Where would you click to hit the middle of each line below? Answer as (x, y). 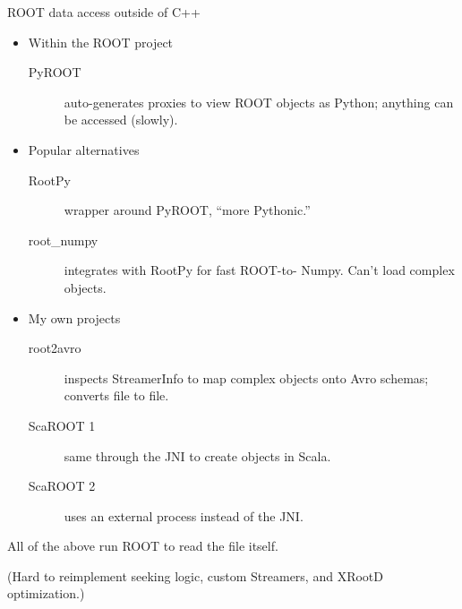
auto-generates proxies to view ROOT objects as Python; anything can (259, 102)
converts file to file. (116, 395)
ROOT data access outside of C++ (104, 12)
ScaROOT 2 (62, 486)
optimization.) (46, 593)
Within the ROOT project (101, 42)
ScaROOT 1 (62, 425)
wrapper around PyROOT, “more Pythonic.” (187, 210)
